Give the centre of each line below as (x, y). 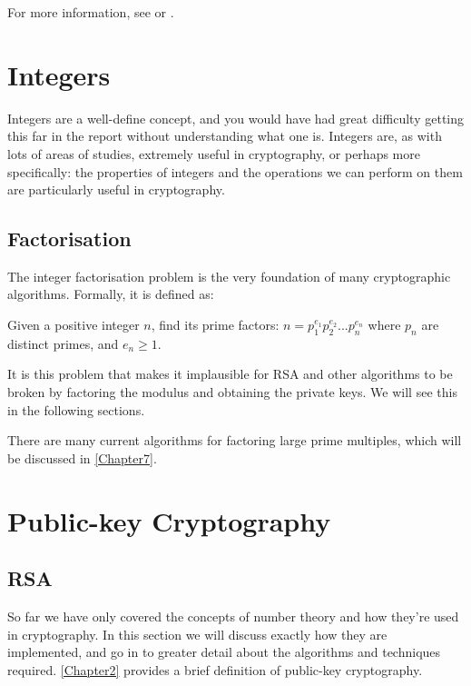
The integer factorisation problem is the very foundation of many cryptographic (229, 276)
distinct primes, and (63, 343)
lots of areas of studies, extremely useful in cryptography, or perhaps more (214, 153)
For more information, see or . (91, 12)
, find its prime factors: (215, 325)
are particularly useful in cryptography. (116, 189)
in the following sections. (76, 409)
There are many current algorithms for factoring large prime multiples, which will (235, 440)
